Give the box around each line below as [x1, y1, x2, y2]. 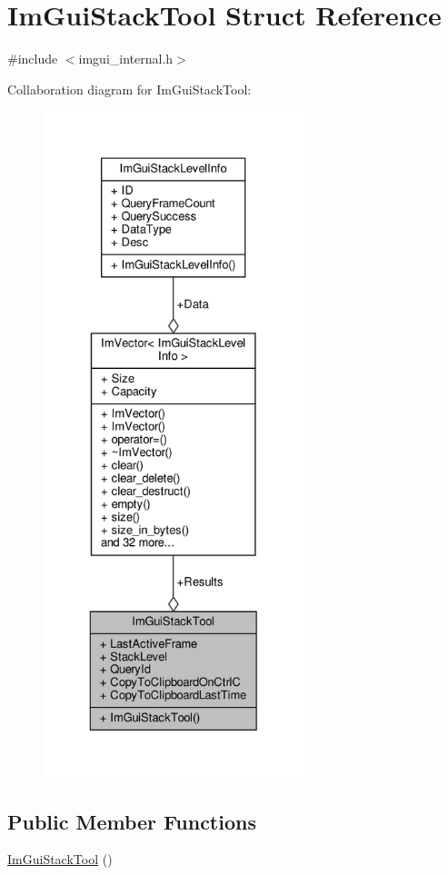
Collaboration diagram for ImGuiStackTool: [7, 79, 252, 98]
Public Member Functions [7, 807, 256, 835]
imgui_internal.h [78, 49, 174, 68]
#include [7, 49, 58, 68]
